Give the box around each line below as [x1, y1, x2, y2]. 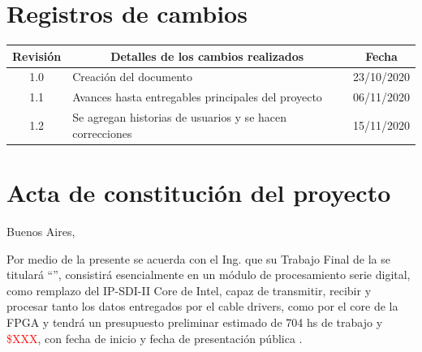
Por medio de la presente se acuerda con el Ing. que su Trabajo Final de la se [6, 250, 390, 267]
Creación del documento [72, 68, 193, 85]
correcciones [72, 124, 132, 141]
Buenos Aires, [6, 222, 75, 239]
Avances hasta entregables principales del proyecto [72, 88, 322, 105]
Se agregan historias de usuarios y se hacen [72, 109, 287, 126]
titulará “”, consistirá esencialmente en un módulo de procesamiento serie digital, [6, 266, 411, 283]
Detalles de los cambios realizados [110, 47, 304, 64]
